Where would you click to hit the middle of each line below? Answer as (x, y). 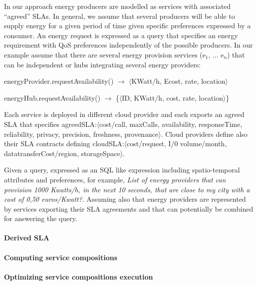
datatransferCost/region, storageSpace (62, 153)
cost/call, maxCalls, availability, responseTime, (171, 124)
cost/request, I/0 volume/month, (177, 143)
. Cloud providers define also (204, 134)
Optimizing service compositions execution (79, 276)
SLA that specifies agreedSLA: (50, 124)
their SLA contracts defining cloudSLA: (64, 143)
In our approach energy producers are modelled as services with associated (117, 6)
